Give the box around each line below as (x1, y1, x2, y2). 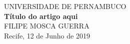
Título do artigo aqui (4, 10, 78, 21)
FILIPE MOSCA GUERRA (4, 20, 89, 31)
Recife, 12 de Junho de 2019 (4, 30, 90, 40)
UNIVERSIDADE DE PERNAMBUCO (4, 1, 126, 11)
